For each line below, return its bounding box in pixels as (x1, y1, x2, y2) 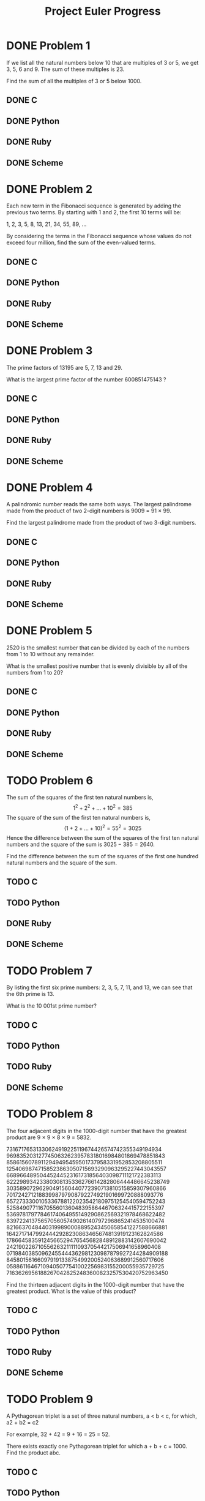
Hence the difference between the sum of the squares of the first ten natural (6, 834, 199, 841)
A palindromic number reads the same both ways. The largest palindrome (6, 501, 192, 508)
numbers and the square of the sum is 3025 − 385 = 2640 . (6, 840, 155, 848)
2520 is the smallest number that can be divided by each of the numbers (6, 644, 190, 651)
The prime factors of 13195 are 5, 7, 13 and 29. (6, 364, 122, 371)
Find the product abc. (6, 1449, 61, 1456)
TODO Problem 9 (6, 1392, 94, 1406)
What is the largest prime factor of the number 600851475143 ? (6, 375, 166, 383)
